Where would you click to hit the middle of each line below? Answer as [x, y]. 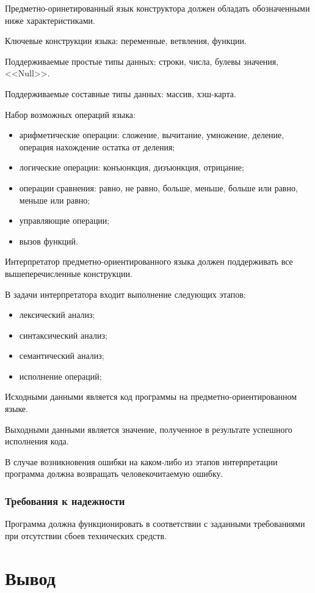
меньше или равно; [55, 200]
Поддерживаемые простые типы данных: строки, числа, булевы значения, [142, 61]
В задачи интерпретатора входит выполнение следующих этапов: [125, 294]
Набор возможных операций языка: [70, 114]
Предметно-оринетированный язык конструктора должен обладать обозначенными [157, 8]
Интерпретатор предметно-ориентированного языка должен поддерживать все [149, 261]
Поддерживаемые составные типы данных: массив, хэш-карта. [121, 93]
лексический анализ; [57, 315]
